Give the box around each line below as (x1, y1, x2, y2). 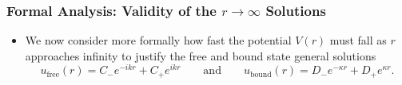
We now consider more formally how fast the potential (25, 32, 292, 48)
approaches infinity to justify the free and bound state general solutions (25, 47, 376, 64)
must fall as (329, 32, 387, 48)
